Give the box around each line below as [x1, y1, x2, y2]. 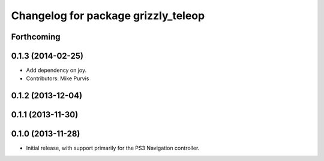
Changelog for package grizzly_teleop [11, 9, 205, 22]
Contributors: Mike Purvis [26, 75, 89, 82]
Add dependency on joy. [26, 66, 87, 74]
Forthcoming [11, 32, 61, 42]
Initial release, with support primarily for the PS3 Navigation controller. [26, 144, 200, 152]
